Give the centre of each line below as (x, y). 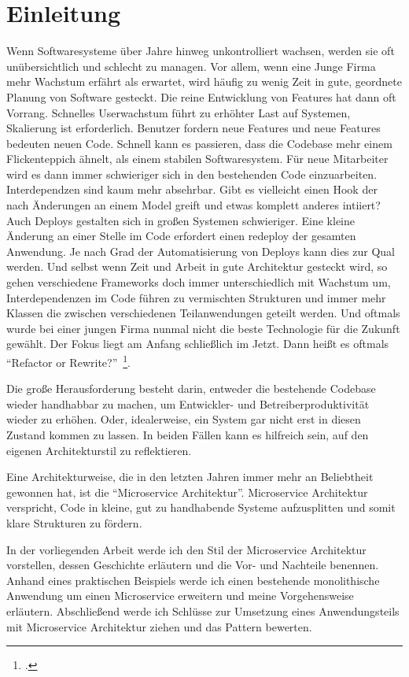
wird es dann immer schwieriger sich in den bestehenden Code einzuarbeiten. (192, 174)
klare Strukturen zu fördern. (74, 523)
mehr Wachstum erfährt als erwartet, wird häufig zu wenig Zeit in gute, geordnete (204, 81)
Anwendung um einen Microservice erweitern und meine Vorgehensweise (180, 596)
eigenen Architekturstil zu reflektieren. (99, 450)
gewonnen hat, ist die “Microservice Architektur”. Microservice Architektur (187, 492)
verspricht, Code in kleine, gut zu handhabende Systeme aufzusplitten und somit (201, 507)
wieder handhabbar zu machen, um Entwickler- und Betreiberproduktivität (188, 403)
